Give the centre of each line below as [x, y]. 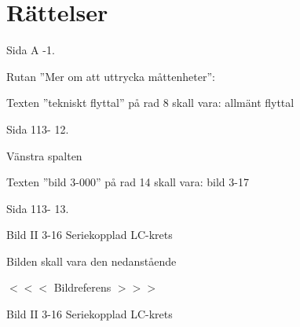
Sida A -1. [31, 50]
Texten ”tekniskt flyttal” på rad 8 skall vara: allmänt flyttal [150, 103]
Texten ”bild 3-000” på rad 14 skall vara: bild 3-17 [128, 182]
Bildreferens [82, 287]
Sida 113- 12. [38, 129]
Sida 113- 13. [38, 208]
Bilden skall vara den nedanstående [91, 261]
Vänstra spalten [44, 155]
